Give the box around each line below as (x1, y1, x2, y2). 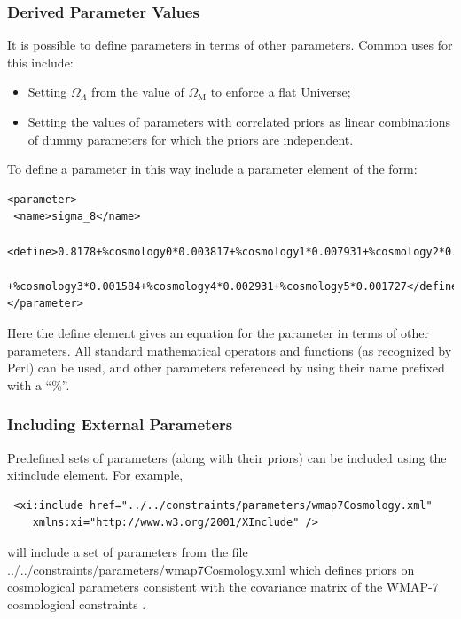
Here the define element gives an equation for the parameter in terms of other (7, 323, 429, 341)
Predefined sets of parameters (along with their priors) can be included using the (7, 448, 447, 466)
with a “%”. (7, 375, 70, 394)
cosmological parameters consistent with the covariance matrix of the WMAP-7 (7, 577, 439, 596)
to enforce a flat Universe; (210, 82, 351, 101)
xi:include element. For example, (7, 466, 184, 484)
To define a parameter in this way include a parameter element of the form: (7, 160, 418, 178)
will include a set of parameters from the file (7, 542, 248, 560)
